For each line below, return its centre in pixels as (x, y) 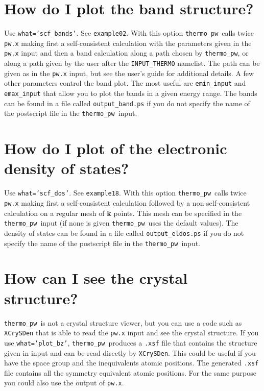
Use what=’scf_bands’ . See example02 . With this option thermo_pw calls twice (129, 33)
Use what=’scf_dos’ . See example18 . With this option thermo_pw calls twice (125, 193)
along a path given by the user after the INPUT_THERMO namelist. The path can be (132, 63)
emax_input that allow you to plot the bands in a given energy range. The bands (131, 93)
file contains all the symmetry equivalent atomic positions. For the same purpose (130, 372)
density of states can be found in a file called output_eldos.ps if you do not (124, 233)
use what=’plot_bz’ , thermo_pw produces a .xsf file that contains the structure (131, 342)
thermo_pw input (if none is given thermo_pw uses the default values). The (121, 223)
